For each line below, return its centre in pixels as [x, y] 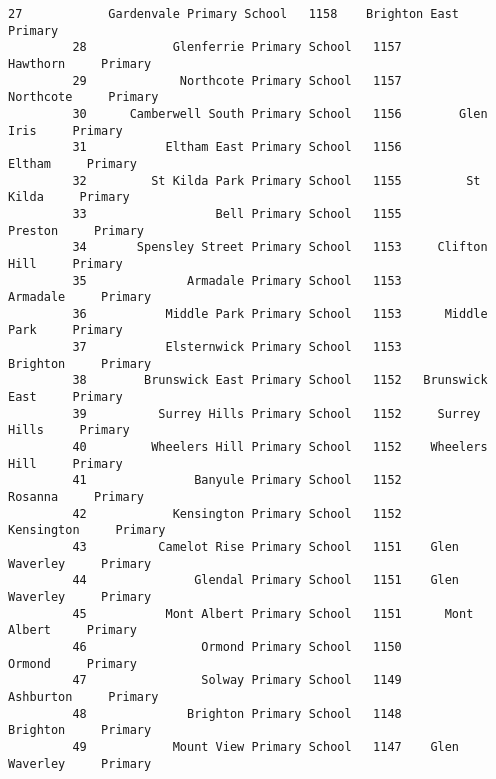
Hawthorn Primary [80, 63]
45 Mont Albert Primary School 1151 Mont [273, 613]
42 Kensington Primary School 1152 [237, 513]
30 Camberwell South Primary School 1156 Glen [280, 113]
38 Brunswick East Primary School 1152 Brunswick [280, 380]
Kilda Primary [69, 197]
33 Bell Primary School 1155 [237, 213]
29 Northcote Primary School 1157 [237, 80]
